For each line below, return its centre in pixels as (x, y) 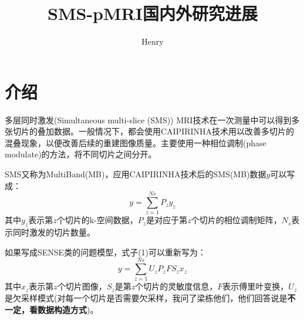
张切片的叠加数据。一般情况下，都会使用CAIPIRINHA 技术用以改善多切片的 (150, 131)
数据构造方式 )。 (68, 309)
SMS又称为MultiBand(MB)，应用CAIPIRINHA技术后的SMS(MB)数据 (136, 174)
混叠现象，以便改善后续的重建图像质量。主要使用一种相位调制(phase (136, 142)
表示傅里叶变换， (256, 286)
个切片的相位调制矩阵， (236, 220)
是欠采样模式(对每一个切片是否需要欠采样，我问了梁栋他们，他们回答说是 (146, 298)
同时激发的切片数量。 (54, 232)
